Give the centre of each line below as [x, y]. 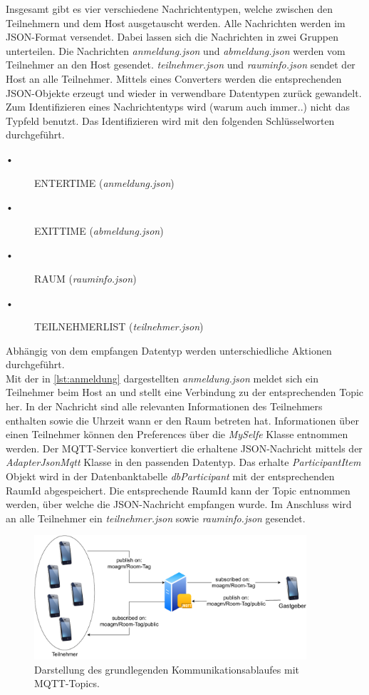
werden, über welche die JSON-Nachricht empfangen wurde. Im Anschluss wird [179, 504]
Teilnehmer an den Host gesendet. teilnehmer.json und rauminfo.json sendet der [181, 65]
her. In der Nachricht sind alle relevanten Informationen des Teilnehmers [164, 406]
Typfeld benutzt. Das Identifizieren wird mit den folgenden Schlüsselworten [170, 120]
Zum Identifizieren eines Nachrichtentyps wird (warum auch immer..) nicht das [178, 107]
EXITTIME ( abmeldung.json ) [99, 230]
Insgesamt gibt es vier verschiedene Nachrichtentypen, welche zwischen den [169, 9]
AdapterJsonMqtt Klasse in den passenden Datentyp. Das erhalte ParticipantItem [183, 462]
